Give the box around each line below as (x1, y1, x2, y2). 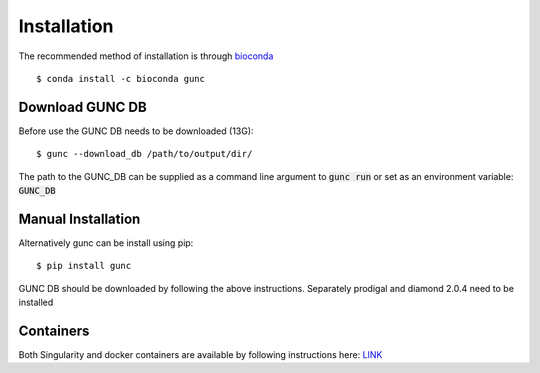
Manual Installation (18, 210, 141, 227)
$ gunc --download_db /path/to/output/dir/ (36, 148, 253, 160)
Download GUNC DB (18, 98, 147, 115)
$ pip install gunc (36, 260, 132, 272)
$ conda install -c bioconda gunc (36, 73, 205, 84)
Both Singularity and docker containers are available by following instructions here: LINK (18, 349, 383, 360)
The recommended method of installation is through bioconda (18, 50, 274, 62)
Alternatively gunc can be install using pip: (18, 236, 194, 249)
